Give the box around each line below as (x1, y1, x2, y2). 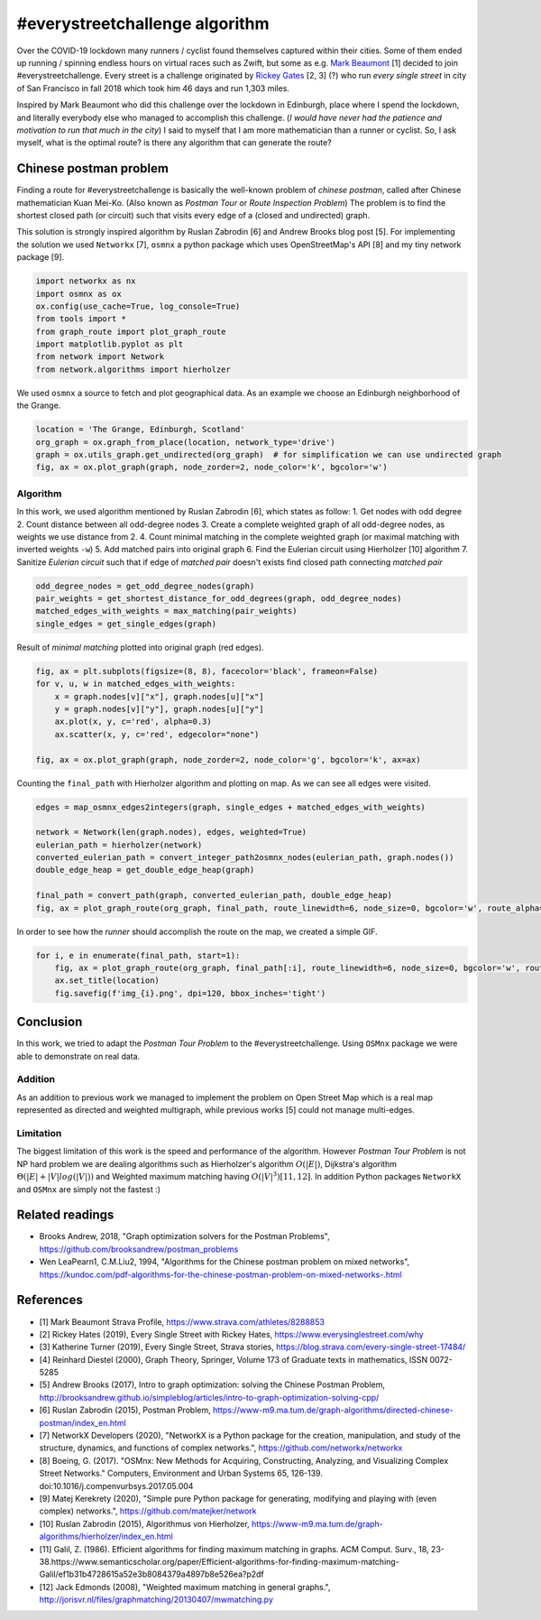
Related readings (16, 1208, 115, 1223)
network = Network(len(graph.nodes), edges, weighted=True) (35, 827, 307, 838)
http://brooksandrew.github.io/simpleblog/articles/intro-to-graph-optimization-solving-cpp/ (39, 1392, 380, 1402)
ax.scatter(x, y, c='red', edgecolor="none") (54, 729, 260, 739)
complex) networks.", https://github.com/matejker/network (39, 1505, 257, 1516)
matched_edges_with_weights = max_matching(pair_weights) (35, 606, 298, 616)
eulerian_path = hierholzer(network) (35, 839, 203, 850)
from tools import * (35, 314, 126, 324)
